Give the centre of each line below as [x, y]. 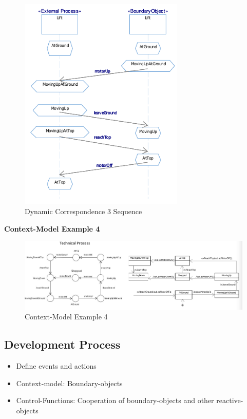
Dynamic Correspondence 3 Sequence [83, 211]
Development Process [62, 344]
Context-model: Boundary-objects [69, 383]
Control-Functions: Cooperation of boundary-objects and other [115, 400]
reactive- [230, 400]
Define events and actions [56, 366]
